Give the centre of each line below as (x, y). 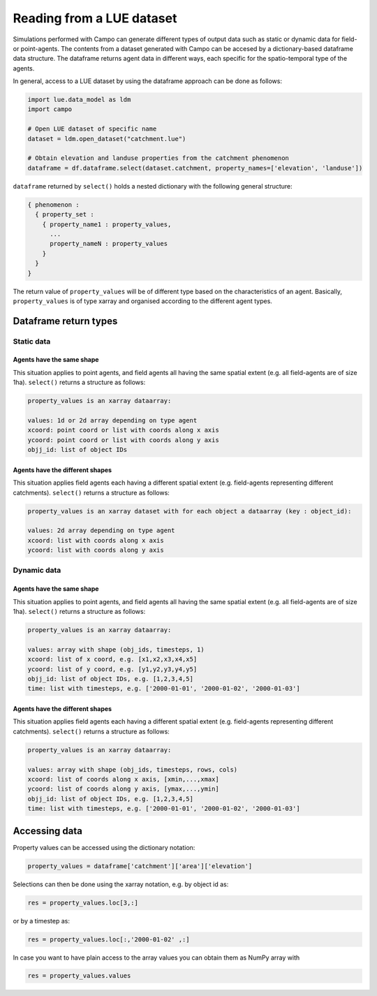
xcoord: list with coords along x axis (96, 540)
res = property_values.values (79, 976)
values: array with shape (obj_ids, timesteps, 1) (116, 649)
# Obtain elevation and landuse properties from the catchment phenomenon (158, 158)
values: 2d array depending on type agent (101, 530)
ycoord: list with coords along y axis (96, 550)
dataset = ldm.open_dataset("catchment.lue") (107, 139)
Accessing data (48, 831)
